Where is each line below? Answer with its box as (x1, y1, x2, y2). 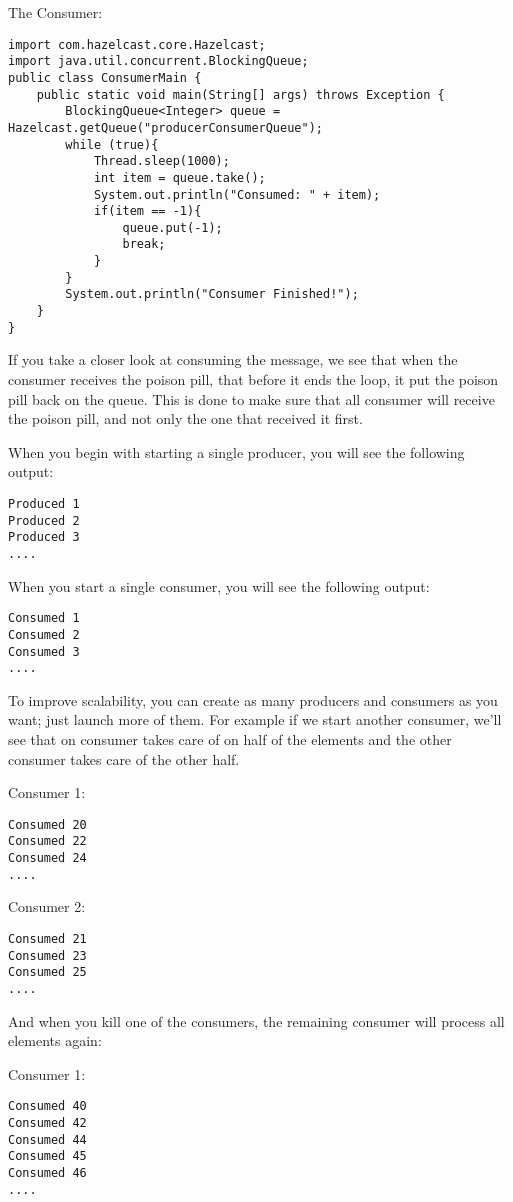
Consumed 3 (8, 644, 80, 659)
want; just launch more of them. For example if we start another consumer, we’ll (8, 709, 502, 730)
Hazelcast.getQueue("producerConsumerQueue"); (8, 120, 323, 135)
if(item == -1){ (93, 204, 202, 219)
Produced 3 (8, 530, 80, 545)
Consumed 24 (8, 851, 87, 866)
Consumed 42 (8, 1116, 87, 1131)
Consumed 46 (8, 1166, 87, 1181)
